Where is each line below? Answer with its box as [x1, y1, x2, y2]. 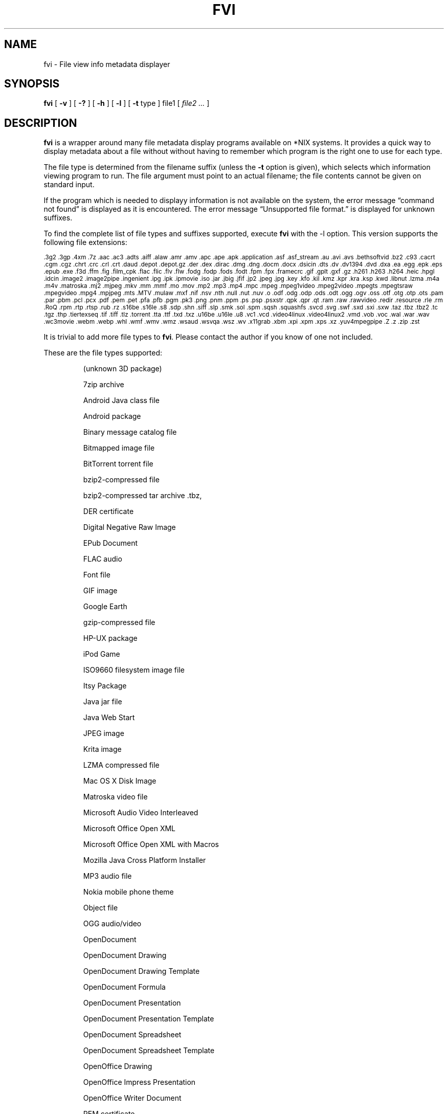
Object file [83, 903, 118, 912]
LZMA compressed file [83, 761, 160, 770]
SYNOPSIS [4, 77, 60, 91]
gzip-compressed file [83, 618, 155, 627]
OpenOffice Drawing [83, 1062, 152, 1071]
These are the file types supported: [43, 348, 163, 358]
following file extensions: [43, 238, 127, 247]
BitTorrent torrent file [83, 459, 153, 469]
